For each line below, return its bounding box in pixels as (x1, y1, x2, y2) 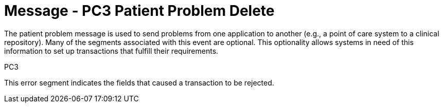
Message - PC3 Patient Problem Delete (4, 2, 275, 19)
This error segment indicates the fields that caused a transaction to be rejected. (4, 78, 274, 87)
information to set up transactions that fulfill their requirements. (4, 46, 219, 55)
